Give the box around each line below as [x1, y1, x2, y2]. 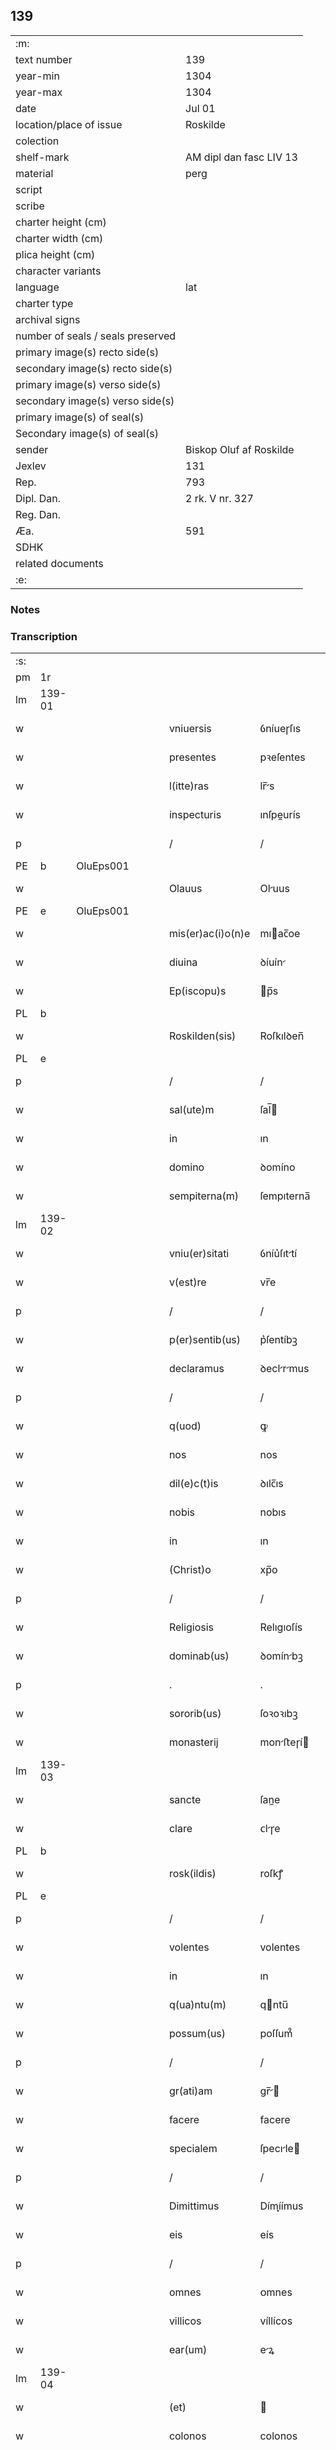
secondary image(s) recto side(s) [15, 361, 173, 375]
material [15, 166, 54, 180]
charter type [15, 296, 74, 310]
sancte [168, 1793, 202, 1807]
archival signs [15, 312, 81, 326]
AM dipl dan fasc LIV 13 [185, 150, 298, 164]
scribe [15, 199, 45, 213]
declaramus [168, 1362, 225, 1376]
